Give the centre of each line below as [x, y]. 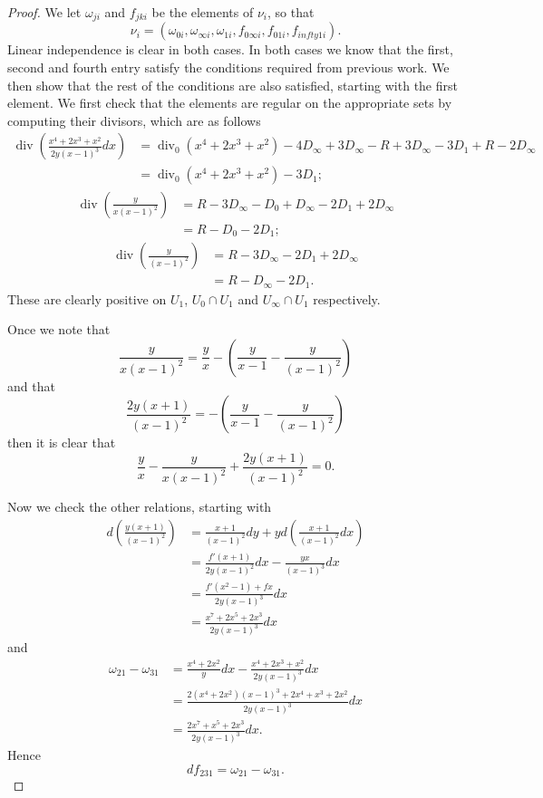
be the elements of [203, 12]
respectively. [347, 298]
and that [31, 385]
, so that [291, 12]
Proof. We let [44, 12]
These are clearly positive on [87, 298]
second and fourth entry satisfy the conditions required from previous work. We [228, 67]
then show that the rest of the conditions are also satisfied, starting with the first [233, 85]
